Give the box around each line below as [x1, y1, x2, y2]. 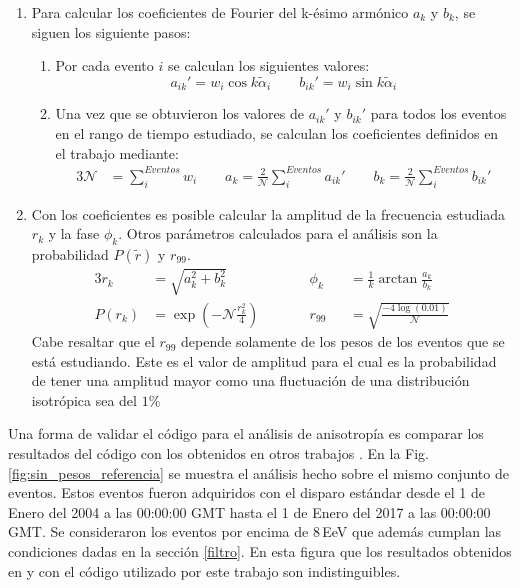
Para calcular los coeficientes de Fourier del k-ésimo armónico [31, 2, 409, 22]
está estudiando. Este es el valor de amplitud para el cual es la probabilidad [31, 350, 497, 371]
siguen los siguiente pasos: [31, 21, 191, 42]
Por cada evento [55, 55, 154, 76]
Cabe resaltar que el [31, 331, 155, 352]
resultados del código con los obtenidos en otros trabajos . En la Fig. [8, 443, 429, 464]
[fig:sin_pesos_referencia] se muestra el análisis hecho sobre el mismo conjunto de [8, 462, 509, 483]
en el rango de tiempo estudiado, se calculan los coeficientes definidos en [55, 123, 499, 144]
